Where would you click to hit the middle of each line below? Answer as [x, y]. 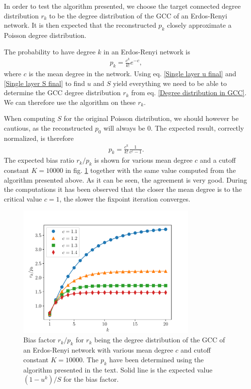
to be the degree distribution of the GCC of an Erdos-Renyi [138, 15]
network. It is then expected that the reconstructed [80, 25]
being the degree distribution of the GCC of [160, 340]
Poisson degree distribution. [45, 35]
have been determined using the [156, 359]
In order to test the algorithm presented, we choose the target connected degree [122, 6]
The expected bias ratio [39, 160]
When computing [30, 118]
